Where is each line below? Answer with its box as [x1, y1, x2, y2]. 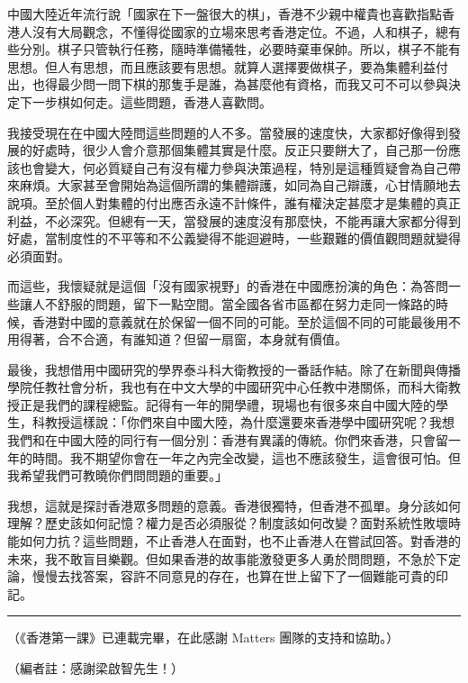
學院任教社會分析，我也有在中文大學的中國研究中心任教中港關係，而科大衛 [7, 378, 448, 396]
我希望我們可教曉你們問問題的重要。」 [7, 466, 228, 485]
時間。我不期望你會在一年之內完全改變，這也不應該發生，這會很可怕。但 [31, 448, 461, 467]
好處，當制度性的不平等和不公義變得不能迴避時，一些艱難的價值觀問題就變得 [7, 229, 461, 248]
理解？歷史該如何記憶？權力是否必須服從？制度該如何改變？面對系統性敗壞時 [7, 514, 461, 533]
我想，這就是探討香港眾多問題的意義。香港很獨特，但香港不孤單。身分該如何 [7, 496, 461, 515]
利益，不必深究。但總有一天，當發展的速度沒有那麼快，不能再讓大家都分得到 [7, 211, 461, 230]
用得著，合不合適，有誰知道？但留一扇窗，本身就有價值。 [7, 330, 347, 349]
